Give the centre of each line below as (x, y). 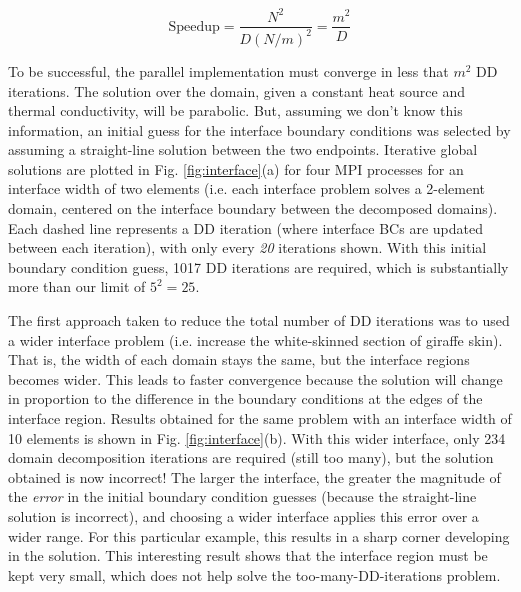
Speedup (194, 26)
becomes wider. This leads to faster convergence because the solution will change (255, 378)
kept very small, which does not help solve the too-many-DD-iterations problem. (254, 574)
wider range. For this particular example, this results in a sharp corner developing (259, 535)
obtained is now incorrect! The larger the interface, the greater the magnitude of (254, 476)
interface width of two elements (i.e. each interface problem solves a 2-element (247, 188)
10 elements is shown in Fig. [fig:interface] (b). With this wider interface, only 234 (257, 437)
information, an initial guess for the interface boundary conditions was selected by (259, 129)
